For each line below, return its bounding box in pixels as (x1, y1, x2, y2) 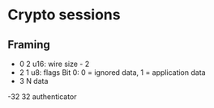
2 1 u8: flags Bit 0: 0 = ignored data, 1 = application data (19, 68, 206, 77)
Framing (7, 38, 50, 52)
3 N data (19, 77, 49, 85)
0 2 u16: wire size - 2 (19, 59, 90, 69)
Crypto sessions (7, 6, 121, 24)
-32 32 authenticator (7, 92, 78, 102)
